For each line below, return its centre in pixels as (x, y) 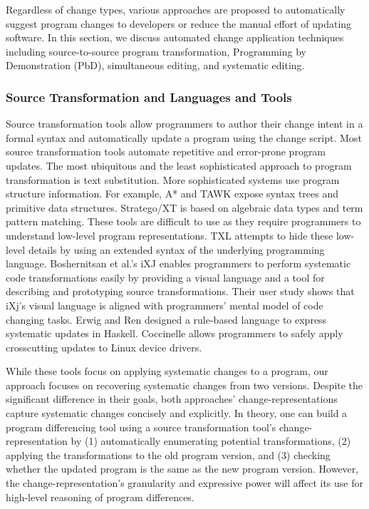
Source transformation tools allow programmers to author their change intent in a (184, 124)
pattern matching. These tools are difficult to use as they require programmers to (183, 221)
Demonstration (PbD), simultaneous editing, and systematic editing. (155, 65)
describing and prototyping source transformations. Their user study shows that (180, 291)
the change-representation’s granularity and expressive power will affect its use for (184, 483)
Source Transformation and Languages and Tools (149, 97)
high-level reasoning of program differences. (100, 497)
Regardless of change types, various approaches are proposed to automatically (176, 9)
